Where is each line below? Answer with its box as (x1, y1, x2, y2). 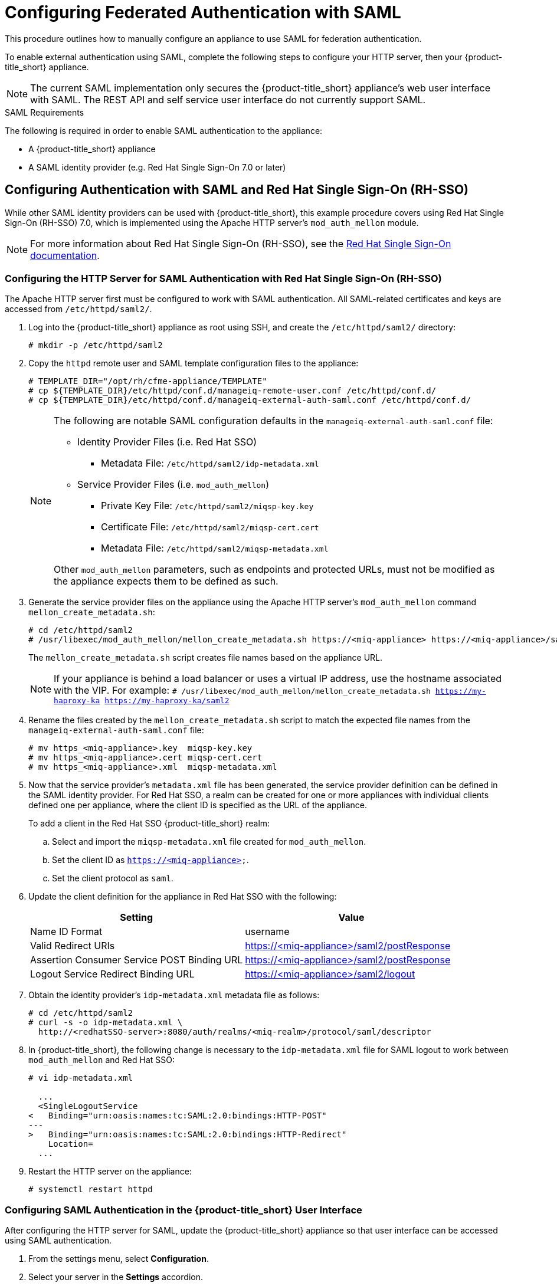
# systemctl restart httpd (28, 1185, 153, 1195)
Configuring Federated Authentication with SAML (5, 2, 401, 22)
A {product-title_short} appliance (28, 143, 156, 154)
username (245, 926, 290, 938)
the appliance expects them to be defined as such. (54, 575, 278, 588)
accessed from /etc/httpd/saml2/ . (5, 304, 152, 314)
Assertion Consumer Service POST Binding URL (30, 954, 243, 966)
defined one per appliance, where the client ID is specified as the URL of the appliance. (28, 800, 368, 811)
